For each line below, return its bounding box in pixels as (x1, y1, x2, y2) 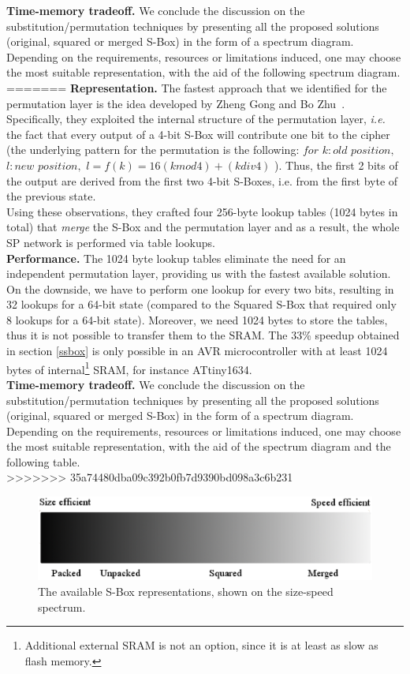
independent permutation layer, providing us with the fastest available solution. (6, 265, 391, 282)
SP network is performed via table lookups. (6, 234, 215, 250)
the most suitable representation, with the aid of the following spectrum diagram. (6, 64, 401, 81)
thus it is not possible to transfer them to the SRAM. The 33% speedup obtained (6, 327, 400, 343)
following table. (6, 453, 80, 470)
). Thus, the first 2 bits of (274, 156, 398, 173)
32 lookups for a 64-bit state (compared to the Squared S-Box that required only (6, 296, 397, 313)
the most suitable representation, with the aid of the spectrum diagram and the (6, 438, 391, 455)
